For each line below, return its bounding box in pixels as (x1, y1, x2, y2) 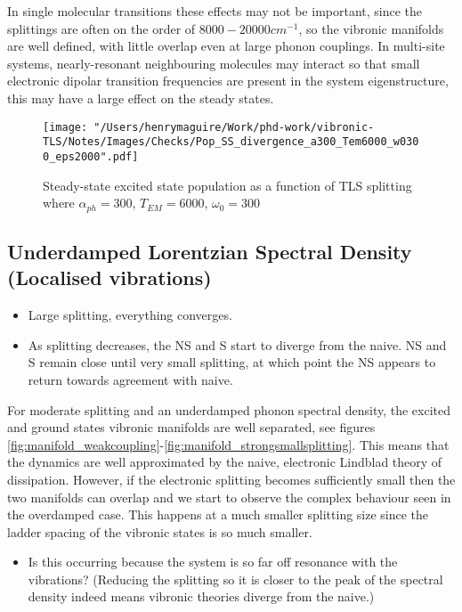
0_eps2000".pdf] (43, 150, 139, 163)
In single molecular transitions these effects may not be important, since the (7, 2, 423, 20)
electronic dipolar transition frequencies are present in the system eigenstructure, (7, 71, 449, 90)
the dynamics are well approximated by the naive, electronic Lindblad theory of (7, 453, 442, 471)
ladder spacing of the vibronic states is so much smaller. (7, 522, 312, 541)
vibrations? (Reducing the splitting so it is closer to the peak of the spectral (28, 569, 443, 588)
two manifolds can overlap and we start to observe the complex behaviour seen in (7, 487, 451, 506)
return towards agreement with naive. (28, 370, 233, 388)
